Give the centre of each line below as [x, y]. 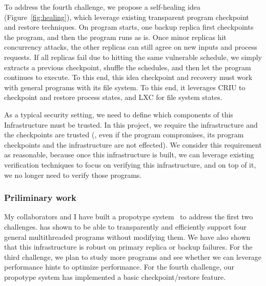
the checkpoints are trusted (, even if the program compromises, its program [124, 135]
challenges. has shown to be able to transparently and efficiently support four [126, 226]
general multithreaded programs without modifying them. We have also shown [127, 237]
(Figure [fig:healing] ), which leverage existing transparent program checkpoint [127, 17]
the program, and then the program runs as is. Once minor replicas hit [115, 37]
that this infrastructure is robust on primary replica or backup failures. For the [128, 247]
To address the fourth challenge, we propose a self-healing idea [103, 7]
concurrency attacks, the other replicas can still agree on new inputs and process [131, 47]
